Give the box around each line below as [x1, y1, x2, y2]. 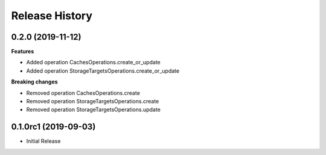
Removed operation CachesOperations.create [26, 89, 140, 96]
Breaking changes [11, 78, 58, 85]
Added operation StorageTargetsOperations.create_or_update [26, 67, 180, 74]
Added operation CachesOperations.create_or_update [26, 59, 161, 66]
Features [11, 48, 34, 55]
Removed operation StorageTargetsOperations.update [26, 106, 161, 114]
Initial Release [26, 138, 61, 145]
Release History [11, 9, 93, 22]
